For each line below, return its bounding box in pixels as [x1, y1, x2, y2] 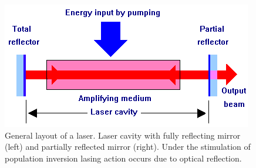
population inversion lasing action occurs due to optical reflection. [5, 152, 242, 164]
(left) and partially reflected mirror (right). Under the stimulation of [5, 140, 251, 153]
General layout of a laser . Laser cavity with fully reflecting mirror [5, 129, 241, 141]
